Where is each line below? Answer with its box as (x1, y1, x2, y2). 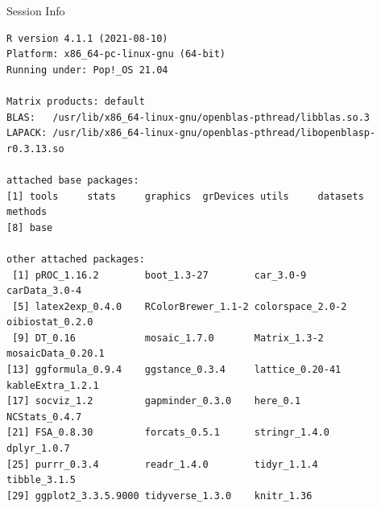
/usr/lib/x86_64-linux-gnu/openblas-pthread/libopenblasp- (52, 127, 376, 139)
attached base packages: (6, 174, 139, 186)
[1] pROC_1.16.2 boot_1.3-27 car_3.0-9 (12, 269, 307, 281)
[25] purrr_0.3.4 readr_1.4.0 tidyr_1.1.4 (6, 458, 318, 470)
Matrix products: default (6, 95, 145, 107)
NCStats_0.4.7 (6, 411, 82, 423)
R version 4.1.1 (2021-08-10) (6, 32, 168, 44)
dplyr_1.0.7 (6, 443, 70, 455)
